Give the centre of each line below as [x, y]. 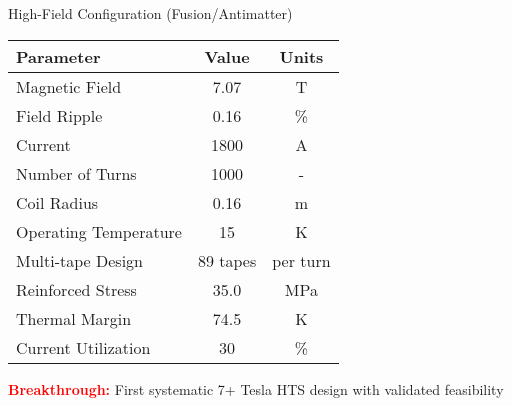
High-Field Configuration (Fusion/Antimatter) [150, 13]
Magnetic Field [69, 86]
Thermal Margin [74, 318]
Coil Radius [57, 202]
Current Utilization [83, 347]
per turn [301, 260]
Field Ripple [59, 115]
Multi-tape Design [79, 260]
